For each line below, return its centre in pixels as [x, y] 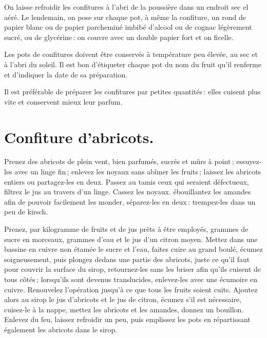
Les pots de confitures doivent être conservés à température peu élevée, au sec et [131, 54]
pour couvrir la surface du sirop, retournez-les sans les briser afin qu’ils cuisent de [132, 269]
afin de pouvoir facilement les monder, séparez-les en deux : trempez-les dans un [130, 201]
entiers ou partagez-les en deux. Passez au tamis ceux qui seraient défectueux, [127, 181]
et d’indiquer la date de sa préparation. [66, 74]
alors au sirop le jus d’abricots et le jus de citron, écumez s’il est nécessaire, [123, 299]
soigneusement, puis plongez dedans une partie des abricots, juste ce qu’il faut [127, 259]
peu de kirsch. [26, 212]
